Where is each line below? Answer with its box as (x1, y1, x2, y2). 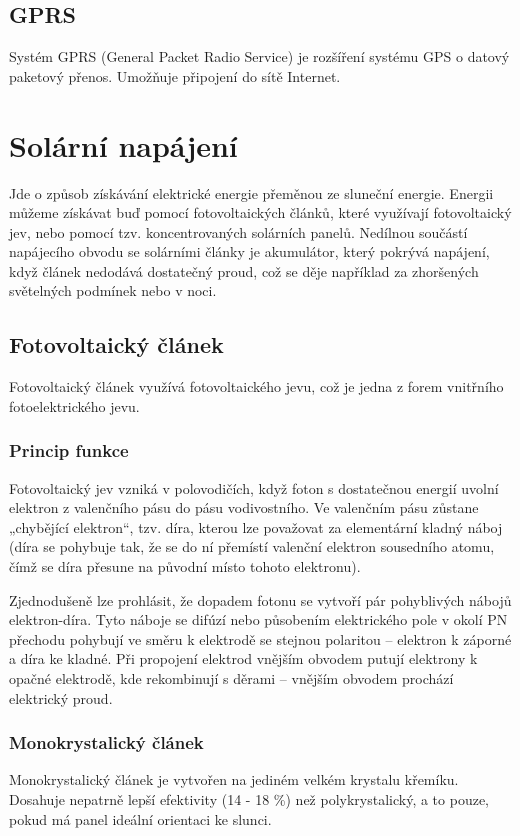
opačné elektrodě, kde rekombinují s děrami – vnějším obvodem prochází (9, 668, 454, 689)
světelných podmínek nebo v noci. (9, 280, 217, 301)
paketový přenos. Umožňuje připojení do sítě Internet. (9, 65, 341, 86)
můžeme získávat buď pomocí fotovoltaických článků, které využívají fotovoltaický (9, 202, 512, 223)
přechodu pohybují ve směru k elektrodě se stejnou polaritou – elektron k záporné (9, 628, 512, 649)
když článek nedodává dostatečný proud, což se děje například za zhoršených (9, 260, 479, 281)
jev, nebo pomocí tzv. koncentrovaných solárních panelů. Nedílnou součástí (9, 221, 468, 242)
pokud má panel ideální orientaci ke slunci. (9, 808, 272, 829)
